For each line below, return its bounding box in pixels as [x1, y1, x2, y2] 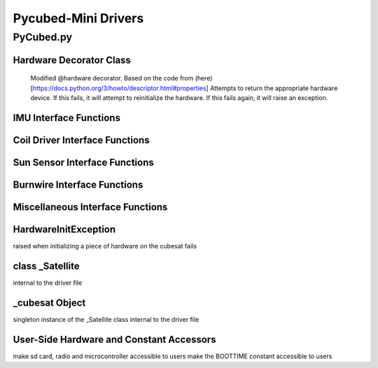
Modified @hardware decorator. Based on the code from [30, 74, 194, 83]
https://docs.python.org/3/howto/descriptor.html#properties [32, 84, 206, 92]
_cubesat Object [13, 297, 86, 309]
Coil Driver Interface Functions [13, 134, 150, 146]
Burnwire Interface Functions [13, 178, 143, 190]
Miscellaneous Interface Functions [13, 201, 168, 213]
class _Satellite [13, 260, 80, 272]
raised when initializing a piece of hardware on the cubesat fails [13, 241, 197, 250]
